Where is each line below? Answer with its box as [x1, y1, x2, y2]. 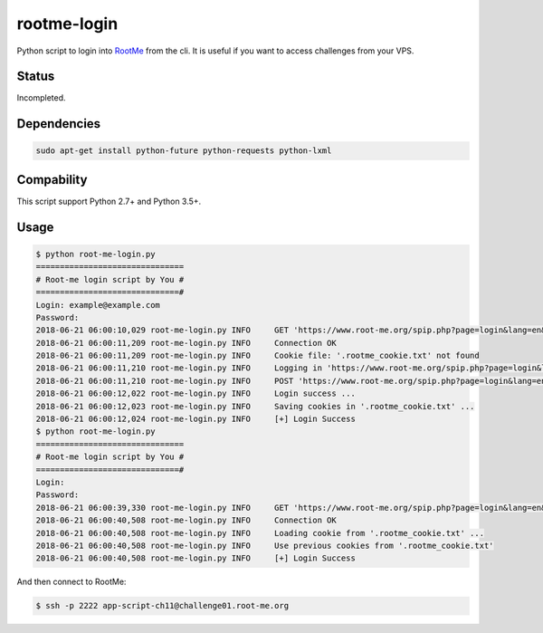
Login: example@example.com [35, 300, 160, 310]
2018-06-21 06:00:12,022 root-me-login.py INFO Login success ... [35, 388, 357, 398]
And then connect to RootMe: [16, 576, 127, 588]
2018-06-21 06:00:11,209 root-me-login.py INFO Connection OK [35, 338, 337, 348]
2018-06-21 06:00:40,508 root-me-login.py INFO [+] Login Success [35, 553, 357, 563]
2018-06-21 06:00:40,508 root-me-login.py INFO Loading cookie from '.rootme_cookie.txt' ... [35, 528, 484, 538]
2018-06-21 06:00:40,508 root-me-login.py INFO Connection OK [35, 515, 337, 525]
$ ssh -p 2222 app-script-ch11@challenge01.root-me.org [35, 600, 290, 611]
